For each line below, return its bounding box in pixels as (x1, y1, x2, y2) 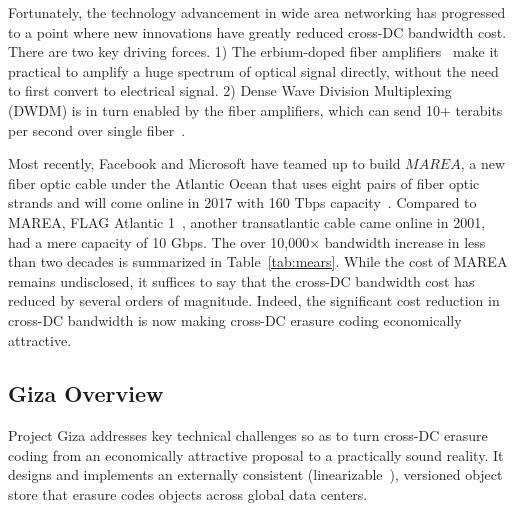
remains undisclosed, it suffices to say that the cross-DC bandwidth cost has (8, 270, 475, 291)
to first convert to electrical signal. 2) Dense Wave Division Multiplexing (8, 80, 452, 101)
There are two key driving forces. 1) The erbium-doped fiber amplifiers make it (8, 41, 499, 62)
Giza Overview (8, 378, 164, 409)
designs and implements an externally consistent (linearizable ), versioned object (8, 464, 503, 485)
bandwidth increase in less (324, 231, 486, 252)
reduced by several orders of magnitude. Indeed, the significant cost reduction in (8, 290, 500, 311)
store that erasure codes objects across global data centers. (8, 484, 368, 505)
